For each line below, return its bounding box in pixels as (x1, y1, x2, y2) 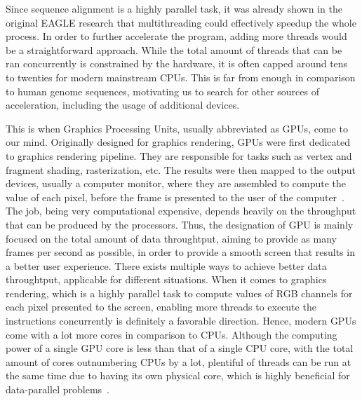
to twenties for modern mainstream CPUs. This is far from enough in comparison (6, 69, 356, 84)
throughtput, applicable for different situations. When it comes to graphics (6, 272, 327, 287)
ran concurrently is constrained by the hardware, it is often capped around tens (6, 56, 348, 71)
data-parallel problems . (6, 382, 109, 397)
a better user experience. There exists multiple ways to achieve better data (6, 258, 327, 273)
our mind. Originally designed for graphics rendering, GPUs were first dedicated (6, 135, 350, 149)
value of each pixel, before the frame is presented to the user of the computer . (6, 189, 345, 204)
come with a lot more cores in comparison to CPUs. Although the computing (6, 327, 337, 341)
